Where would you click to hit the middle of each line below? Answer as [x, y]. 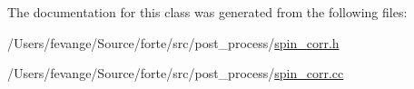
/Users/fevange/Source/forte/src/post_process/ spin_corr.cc [176, 73]
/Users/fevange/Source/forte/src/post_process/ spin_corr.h [173, 42]
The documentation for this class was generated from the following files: [207, 12]
